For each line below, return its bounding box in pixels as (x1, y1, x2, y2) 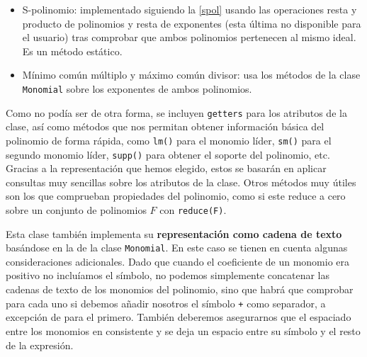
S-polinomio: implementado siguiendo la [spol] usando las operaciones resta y (22, 2, 357, 16)
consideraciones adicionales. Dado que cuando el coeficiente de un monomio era (6, 254, 350, 268)
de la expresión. (6, 337, 74, 352)
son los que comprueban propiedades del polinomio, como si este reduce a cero (6, 188, 346, 203)
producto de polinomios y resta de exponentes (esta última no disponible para (22, 16, 361, 30)
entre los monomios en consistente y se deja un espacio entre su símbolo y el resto (6, 323, 361, 338)
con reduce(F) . (159, 202, 227, 217)
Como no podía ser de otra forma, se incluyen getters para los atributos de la (6, 105, 347, 120)
